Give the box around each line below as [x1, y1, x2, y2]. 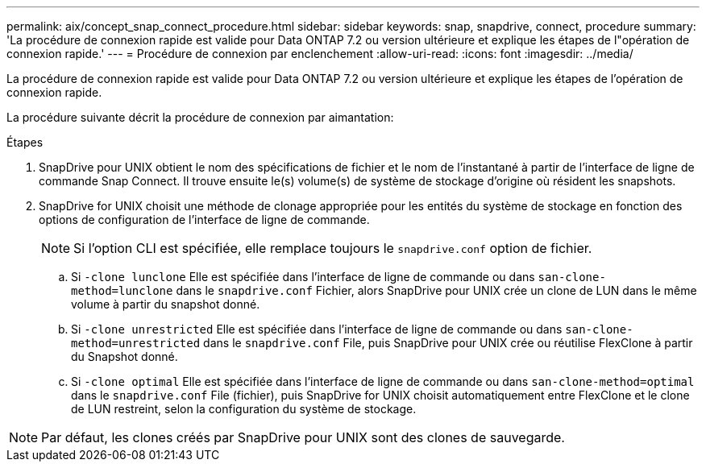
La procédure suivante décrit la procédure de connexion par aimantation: [6, 110, 394, 124]
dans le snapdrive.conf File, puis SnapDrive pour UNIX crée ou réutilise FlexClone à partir [203, 336, 693, 350]
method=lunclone [71, 284, 173, 297]
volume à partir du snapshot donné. [71, 297, 260, 311]
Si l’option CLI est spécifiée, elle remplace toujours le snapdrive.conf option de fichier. [73, 240, 592, 256]
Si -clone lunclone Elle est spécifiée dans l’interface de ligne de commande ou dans [71, 270, 535, 284]
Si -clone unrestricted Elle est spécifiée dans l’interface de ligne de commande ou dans [71, 322, 563, 336]
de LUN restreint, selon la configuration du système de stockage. [71, 402, 417, 416]
